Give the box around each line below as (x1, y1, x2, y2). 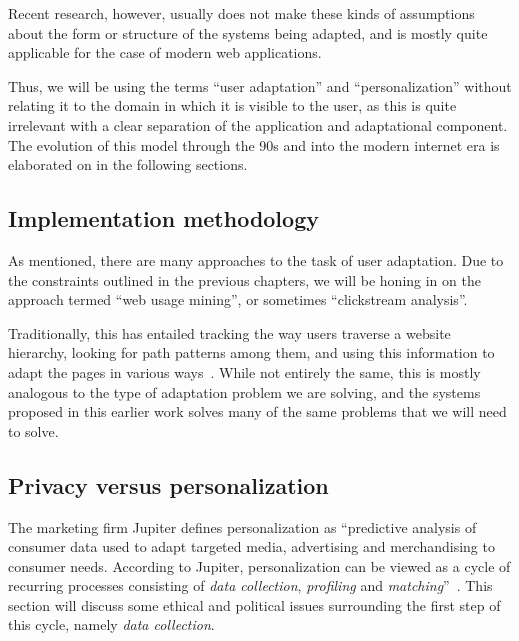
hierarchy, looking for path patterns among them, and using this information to (8, 342, 495, 363)
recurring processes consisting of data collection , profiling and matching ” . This (8, 575, 493, 596)
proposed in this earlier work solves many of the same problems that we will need (8, 401, 507, 422)
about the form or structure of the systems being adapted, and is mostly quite (8, 22, 488, 43)
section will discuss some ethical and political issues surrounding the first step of (8, 594, 501, 615)
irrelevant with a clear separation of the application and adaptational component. (8, 114, 508, 135)
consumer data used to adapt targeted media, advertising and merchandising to (8, 536, 495, 557)
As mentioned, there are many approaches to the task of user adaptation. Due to (8, 249, 504, 270)
